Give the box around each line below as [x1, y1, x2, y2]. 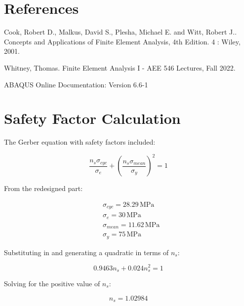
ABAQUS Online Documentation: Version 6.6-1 [4, 79, 148, 89]
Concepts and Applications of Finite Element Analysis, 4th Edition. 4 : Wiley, [4, 36, 241, 46]
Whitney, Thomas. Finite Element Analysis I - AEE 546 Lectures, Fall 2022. [4, 62, 236, 73]
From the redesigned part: [4, 183, 83, 193]
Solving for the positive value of [4, 278, 100, 288]
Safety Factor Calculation [4, 108, 181, 128]
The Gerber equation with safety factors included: [4, 137, 156, 147]
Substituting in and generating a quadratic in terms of [4, 247, 169, 257]
